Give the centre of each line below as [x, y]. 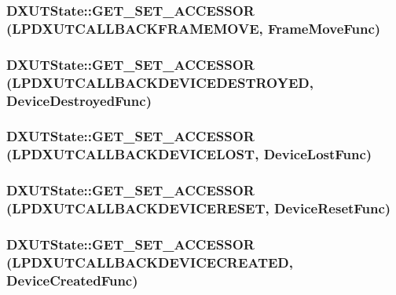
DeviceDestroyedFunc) [79, 100]
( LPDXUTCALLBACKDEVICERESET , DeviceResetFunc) [199, 208]
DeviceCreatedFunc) [72, 280]
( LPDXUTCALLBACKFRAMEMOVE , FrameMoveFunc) [194, 28]
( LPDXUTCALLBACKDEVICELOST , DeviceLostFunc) [189, 154]
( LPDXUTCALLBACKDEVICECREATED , [150, 262]
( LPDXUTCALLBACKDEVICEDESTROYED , [160, 82]
